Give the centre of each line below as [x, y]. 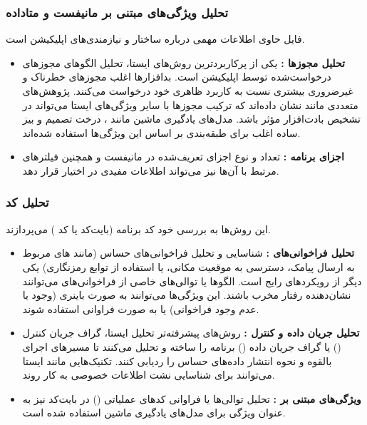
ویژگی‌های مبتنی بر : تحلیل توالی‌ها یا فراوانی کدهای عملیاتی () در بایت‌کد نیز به [192, 398]
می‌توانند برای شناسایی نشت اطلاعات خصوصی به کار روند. [149, 375]
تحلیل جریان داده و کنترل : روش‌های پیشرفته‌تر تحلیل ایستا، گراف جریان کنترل [191, 333]
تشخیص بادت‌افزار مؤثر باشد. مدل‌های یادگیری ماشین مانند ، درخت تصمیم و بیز [191, 119]
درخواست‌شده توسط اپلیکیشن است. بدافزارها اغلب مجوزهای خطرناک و [177, 77]
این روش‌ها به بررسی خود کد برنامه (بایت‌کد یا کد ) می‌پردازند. [138, 229]
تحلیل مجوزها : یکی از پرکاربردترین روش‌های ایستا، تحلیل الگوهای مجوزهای [183, 62]
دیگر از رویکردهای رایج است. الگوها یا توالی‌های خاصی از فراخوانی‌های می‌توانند [192, 281]
